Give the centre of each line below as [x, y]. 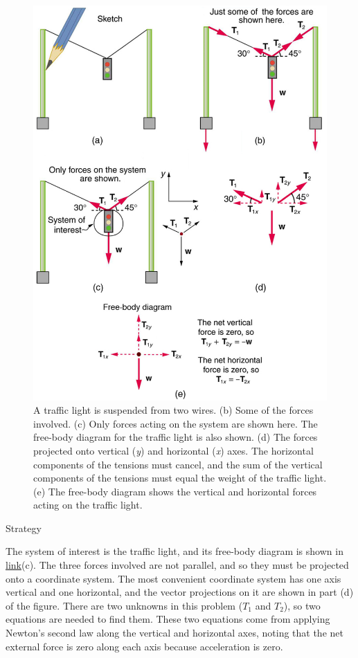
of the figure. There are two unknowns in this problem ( [124, 605]
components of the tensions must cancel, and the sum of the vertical [178, 464]
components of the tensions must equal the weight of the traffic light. [180, 478]
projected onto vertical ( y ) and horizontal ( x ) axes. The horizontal [173, 450]
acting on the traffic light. [88, 505]
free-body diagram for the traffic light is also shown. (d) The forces [176, 437]
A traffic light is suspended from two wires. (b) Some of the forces [173, 410]
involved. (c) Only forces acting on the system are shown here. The [176, 423]
